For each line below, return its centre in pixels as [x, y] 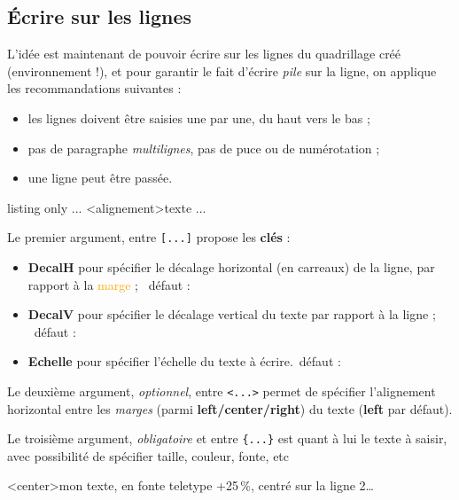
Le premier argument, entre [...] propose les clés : [149, 237]
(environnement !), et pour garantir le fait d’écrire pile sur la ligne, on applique [222, 70]
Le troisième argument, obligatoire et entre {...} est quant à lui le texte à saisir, [227, 438]
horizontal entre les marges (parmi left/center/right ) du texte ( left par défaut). [230, 408]
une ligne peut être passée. [100, 178]
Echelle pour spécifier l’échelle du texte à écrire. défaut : [184, 361]
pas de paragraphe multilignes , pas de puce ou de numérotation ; [204, 148]
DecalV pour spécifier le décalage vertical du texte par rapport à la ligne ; [232, 314]
